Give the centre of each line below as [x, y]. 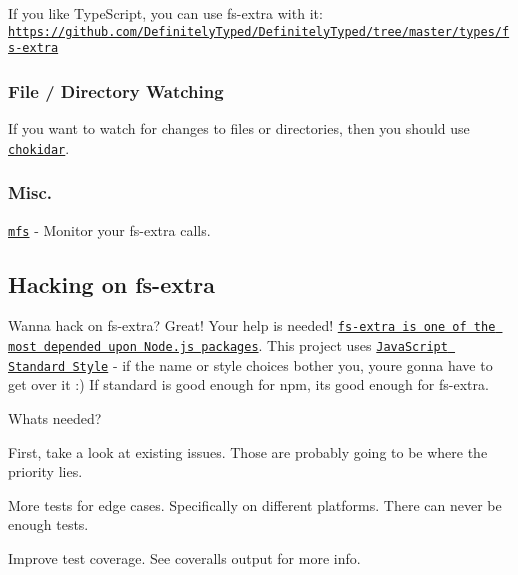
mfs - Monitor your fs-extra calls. [109, 229]
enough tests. [48, 524]
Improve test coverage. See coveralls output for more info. [184, 557]
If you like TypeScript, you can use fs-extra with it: [165, 13]
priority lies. [45, 471]
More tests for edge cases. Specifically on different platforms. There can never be [255, 504]
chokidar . [39, 147]
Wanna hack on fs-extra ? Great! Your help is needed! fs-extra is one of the [252, 325]
